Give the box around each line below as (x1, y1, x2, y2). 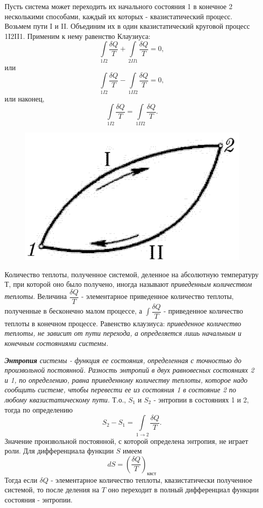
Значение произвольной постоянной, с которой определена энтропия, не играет (5, 435, 248, 446)
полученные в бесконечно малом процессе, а (5, 306, 142, 316)
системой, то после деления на (5, 484, 99, 495)
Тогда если (5, 474, 37, 485)
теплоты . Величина (5, 291, 67, 301)
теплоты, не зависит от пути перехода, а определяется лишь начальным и (5, 328, 242, 338)
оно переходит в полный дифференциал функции (108, 484, 259, 495)
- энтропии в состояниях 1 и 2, (153, 394, 249, 405)
